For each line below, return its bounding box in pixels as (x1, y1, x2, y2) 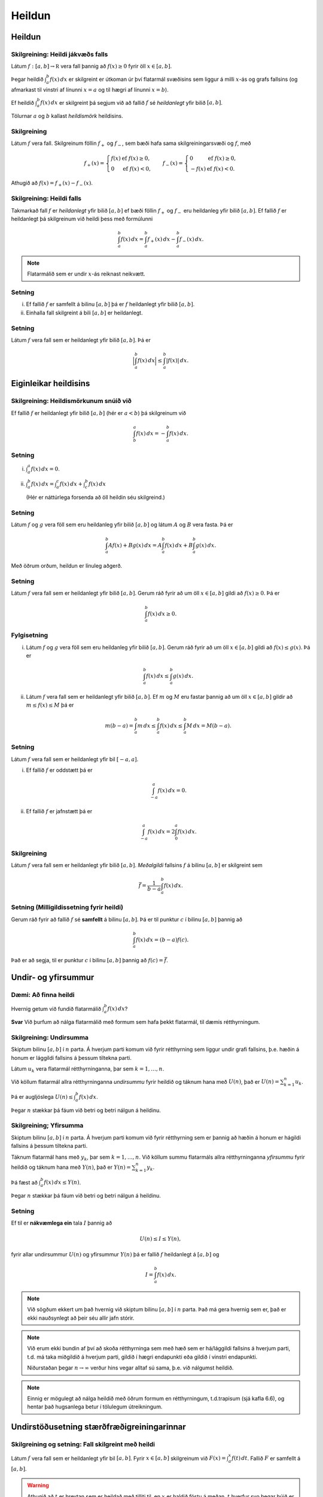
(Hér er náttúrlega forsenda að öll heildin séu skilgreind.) (26, 494, 166, 501)
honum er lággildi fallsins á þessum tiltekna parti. (11, 1054, 132, 1061)
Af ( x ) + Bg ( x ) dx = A (108, 542, 162, 549)
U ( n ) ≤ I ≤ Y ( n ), (139, 1235, 181, 1242)
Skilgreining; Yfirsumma (11, 1122, 84, 1130)
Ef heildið (11, 99, 34, 106)
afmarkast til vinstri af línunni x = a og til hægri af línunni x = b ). (11, 86, 169, 93)
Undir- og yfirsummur (11, 972, 95, 983)
